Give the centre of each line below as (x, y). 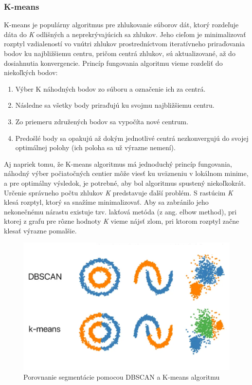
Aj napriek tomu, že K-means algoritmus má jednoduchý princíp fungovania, (118, 164)
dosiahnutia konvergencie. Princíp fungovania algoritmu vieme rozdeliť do (113, 63)
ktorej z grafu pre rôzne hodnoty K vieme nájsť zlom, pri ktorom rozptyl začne (122, 221)
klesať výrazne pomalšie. (40, 230)
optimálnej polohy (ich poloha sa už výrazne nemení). (95, 147)
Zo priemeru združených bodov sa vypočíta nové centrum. (102, 121)
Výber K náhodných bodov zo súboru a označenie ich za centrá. (110, 88)
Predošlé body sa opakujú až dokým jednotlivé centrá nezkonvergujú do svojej (132, 138)
